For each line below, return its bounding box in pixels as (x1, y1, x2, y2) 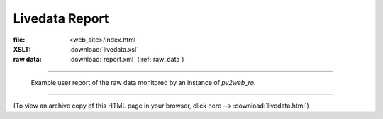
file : (13, 35, 26, 44)
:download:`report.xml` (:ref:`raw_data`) (69, 55, 184, 64)
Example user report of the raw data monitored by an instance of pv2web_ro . (30, 78, 256, 86)
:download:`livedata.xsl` (69, 45, 138, 53)
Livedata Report (13, 11, 109, 26)
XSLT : (13, 45, 31, 53)
